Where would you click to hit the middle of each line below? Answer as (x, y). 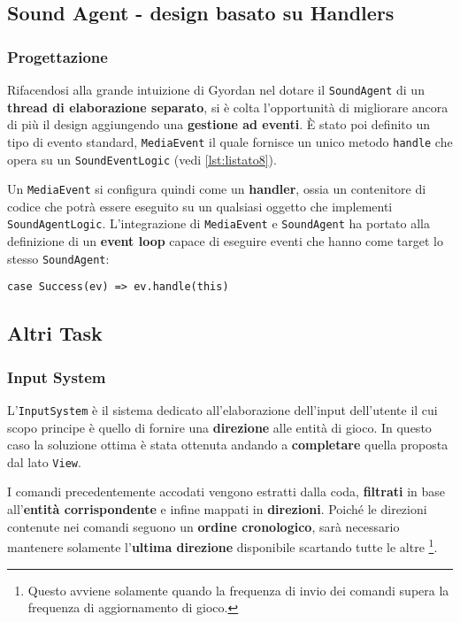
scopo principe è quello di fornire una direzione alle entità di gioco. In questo (219, 427)
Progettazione (57, 56)
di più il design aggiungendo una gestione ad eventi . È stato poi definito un (218, 124)
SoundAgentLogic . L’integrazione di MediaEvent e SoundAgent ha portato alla (218, 223)
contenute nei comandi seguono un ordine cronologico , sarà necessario (203, 526)
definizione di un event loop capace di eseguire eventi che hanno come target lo (226, 241)
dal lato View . (44, 461)
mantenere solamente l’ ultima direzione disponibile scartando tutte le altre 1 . (222, 545)
